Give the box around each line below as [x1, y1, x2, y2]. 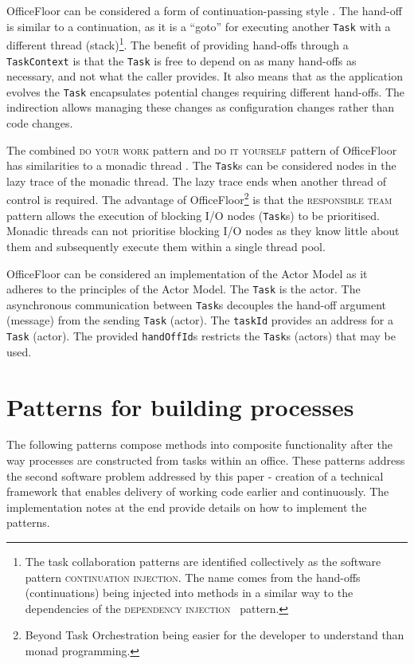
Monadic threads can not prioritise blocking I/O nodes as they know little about [6, 222, 400, 239]
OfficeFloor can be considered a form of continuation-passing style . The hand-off [6, 2, 402, 18]
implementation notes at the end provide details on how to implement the [6, 498, 367, 515]
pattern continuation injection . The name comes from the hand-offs [25, 568, 361, 585]
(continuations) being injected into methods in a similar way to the [25, 584, 353, 601]
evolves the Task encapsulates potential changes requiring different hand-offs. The [6, 83, 405, 100]
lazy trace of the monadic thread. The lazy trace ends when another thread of [6, 172, 387, 189]
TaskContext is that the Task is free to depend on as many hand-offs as [6, 52, 357, 69]
